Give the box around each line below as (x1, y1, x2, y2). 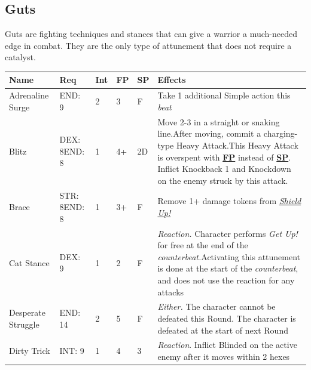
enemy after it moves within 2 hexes (157, 350, 290, 363)
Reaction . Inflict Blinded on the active (157, 338, 297, 351)
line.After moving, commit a (157, 127, 261, 140)
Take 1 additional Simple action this (157, 89, 291, 101)
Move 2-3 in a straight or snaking (157, 115, 280, 128)
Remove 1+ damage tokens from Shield (157, 195, 301, 207)
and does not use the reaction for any (157, 273, 295, 286)
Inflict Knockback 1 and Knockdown (157, 162, 291, 175)
